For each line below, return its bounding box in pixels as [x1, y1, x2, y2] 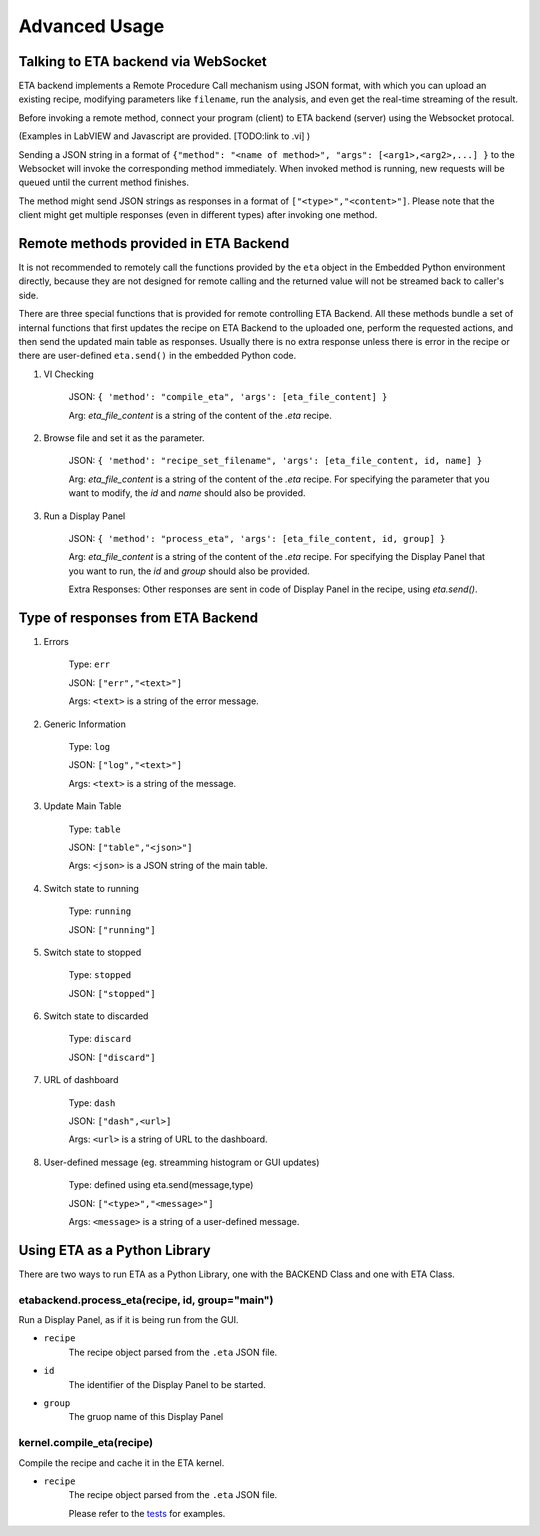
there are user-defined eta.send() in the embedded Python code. [18, 350, 297, 362]
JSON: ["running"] [68, 923, 156, 935]
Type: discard [68, 1033, 132, 1045]
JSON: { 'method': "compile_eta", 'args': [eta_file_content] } [68, 391, 388, 403]
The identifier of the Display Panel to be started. [68, 1378, 267, 1390]
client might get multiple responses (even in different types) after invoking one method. [18, 209, 378, 221]
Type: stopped [68, 969, 132, 981]
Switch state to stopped [43, 946, 142, 958]
